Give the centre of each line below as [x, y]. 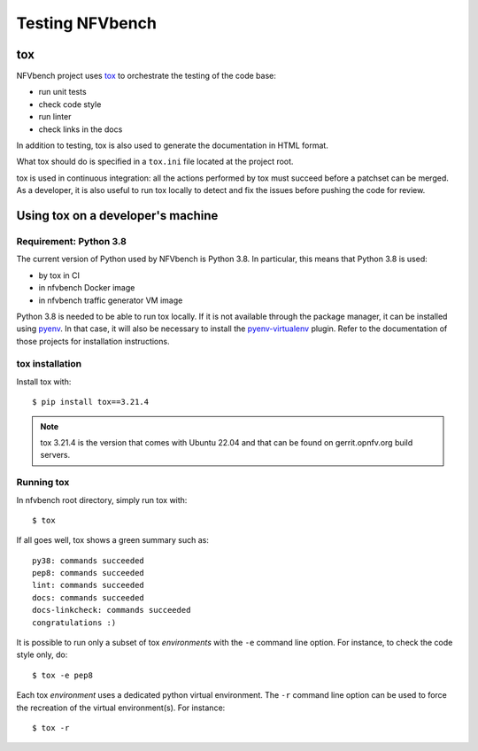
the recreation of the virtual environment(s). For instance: [121, 708]
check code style [70, 104]
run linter [55, 117]
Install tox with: [44, 382]
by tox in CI [59, 275]
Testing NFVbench [86, 23]
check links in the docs [81, 129]
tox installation [49, 364]
